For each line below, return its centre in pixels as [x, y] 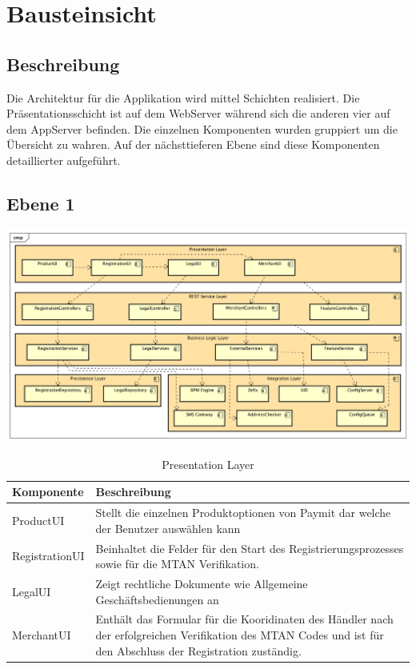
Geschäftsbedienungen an [157, 599]
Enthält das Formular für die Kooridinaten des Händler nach [244, 619]
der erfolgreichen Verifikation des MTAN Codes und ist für [240, 634]
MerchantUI [42, 634]
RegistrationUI [48, 556]
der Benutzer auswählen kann [168, 528]
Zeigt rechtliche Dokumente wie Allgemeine [202, 583]
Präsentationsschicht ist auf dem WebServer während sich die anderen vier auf [198, 113]
